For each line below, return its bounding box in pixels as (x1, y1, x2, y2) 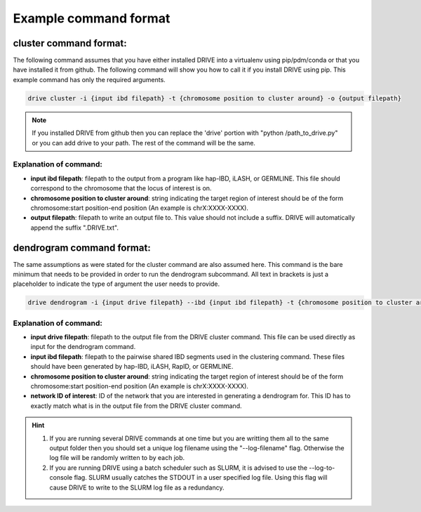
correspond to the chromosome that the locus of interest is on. (30, 184, 212, 192)
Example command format (13, 11, 171, 26)
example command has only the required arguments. (13, 75, 166, 84)
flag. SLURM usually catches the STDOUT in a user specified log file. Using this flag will (74, 473, 328, 482)
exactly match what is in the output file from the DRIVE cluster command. (30, 401, 242, 410)
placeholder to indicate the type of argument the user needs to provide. (13, 280, 220, 288)
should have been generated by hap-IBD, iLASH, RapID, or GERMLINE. (30, 362, 234, 371)
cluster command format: (13, 37, 127, 49)
